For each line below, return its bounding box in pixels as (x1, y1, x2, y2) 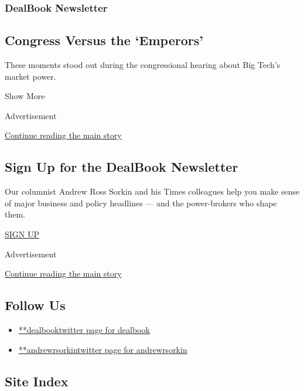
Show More (5, 90, 45, 102)
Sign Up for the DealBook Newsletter (5, 158, 238, 176)
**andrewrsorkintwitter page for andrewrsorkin (18, 343, 187, 355)
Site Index (5, 372, 69, 390)
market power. (5, 70, 56, 82)
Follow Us (5, 296, 66, 314)
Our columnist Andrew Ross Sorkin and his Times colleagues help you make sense (5, 185, 300, 198)
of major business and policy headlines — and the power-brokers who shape (5, 196, 277, 209)
